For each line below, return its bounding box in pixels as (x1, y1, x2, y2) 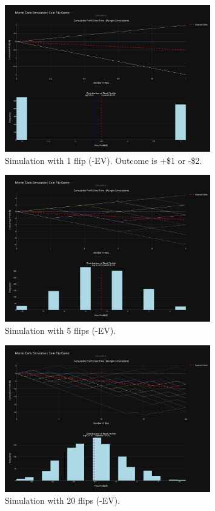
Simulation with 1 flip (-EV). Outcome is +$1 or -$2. (5, 154, 202, 166)
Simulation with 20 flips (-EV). (5, 494, 121, 507)
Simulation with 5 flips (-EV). (5, 324, 116, 337)
